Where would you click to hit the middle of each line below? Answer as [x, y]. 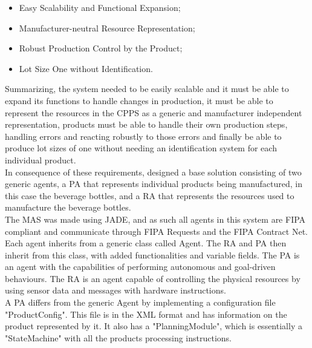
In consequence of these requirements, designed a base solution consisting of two [153, 172]
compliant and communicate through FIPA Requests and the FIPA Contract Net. [156, 231]
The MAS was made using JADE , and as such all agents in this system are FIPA [155, 219]
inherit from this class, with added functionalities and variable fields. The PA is [152, 254]
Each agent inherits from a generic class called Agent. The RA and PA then [146, 243]
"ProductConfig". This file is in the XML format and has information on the [146, 314]
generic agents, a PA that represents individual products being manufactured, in [154, 184]
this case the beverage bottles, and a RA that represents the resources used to [150, 195]
